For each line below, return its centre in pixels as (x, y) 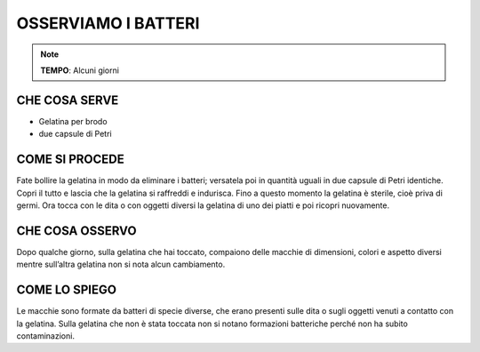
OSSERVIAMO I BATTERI (108, 23)
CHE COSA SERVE (68, 100)
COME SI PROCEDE (70, 160)
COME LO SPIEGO (67, 290)
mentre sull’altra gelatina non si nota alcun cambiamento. (121, 264)
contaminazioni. (46, 336)
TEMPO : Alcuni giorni (80, 70)
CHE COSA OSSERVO (76, 231)
